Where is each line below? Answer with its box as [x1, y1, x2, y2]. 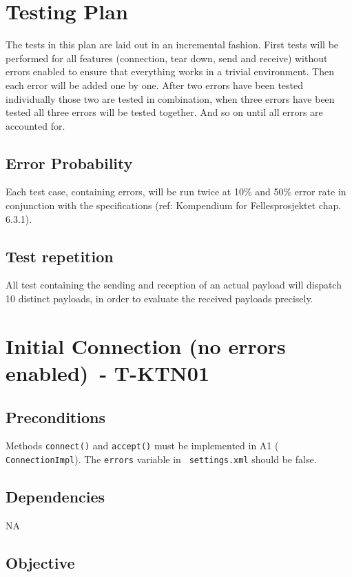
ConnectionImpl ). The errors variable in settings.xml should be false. [6, 452, 317, 467]
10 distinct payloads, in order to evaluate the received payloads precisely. [6, 291, 313, 306]
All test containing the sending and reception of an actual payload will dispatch [6, 277, 342, 292]
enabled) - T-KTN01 [6, 359, 209, 387]
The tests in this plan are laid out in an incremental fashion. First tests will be [6, 37, 339, 52]
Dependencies [6, 486, 105, 507]
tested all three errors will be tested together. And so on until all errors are [6, 105, 323, 119]
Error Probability [6, 152, 133, 173]
